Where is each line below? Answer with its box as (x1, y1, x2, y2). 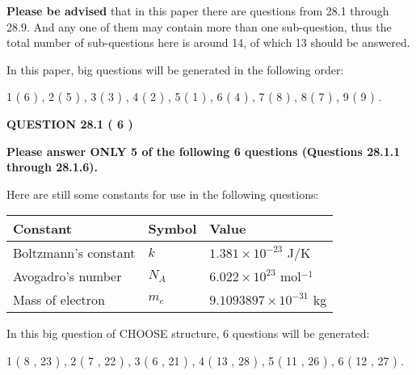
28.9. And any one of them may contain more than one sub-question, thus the (6, 18, 392, 35)
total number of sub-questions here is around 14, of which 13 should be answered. (6, 34, 410, 51)
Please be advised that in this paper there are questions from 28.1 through (6, 2, 389, 19)
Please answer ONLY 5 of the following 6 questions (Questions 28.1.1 (6, 142, 401, 159)
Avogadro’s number (13, 267, 122, 286)
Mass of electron (13, 290, 105, 310)
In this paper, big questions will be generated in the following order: (6, 61, 344, 78)
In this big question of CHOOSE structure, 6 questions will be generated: (6, 325, 370, 342)
